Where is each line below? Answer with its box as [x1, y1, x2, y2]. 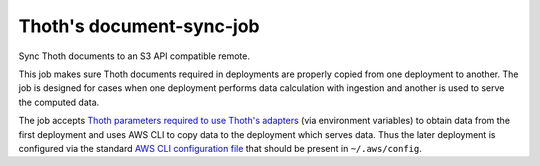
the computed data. [18, 96, 100, 108]
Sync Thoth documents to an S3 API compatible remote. [18, 50, 250, 62]
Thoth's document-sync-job [18, 15, 260, 37]
